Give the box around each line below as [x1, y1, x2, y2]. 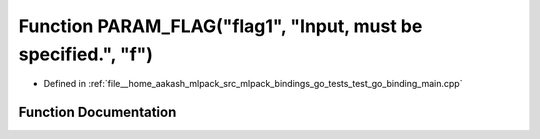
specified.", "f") [18, 43, 154, 65]
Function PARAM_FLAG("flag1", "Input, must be [18, 15, 423, 37]
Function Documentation [18, 104, 177, 121]
